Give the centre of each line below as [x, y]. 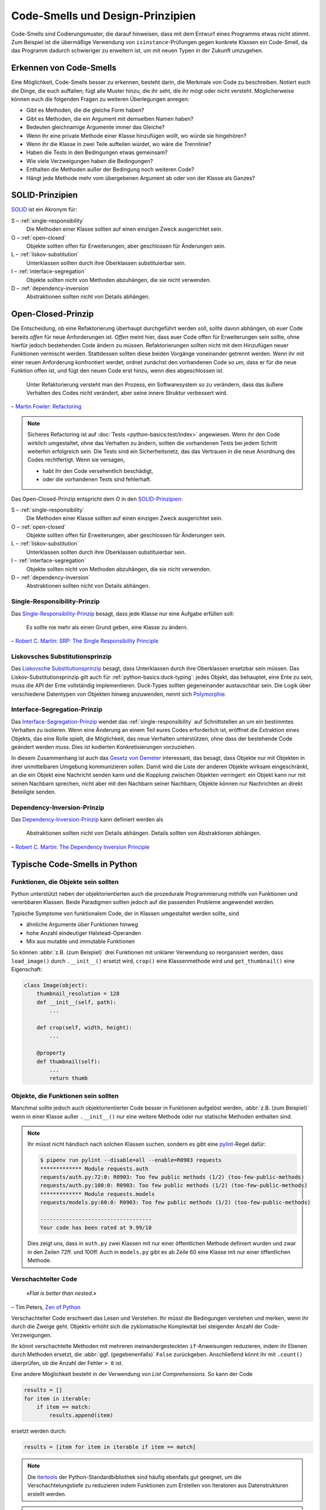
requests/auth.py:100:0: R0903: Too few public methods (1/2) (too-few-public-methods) [174, 1186]
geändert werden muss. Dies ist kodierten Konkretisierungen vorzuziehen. [104, 747]
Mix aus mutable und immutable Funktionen [81, 941]
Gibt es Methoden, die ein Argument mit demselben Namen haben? [110, 118]
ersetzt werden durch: [39, 1431]
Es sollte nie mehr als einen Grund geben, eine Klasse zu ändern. [107, 627]
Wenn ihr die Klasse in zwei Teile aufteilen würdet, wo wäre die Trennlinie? [119, 144]
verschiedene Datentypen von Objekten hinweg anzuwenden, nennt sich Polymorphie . [119, 694]
